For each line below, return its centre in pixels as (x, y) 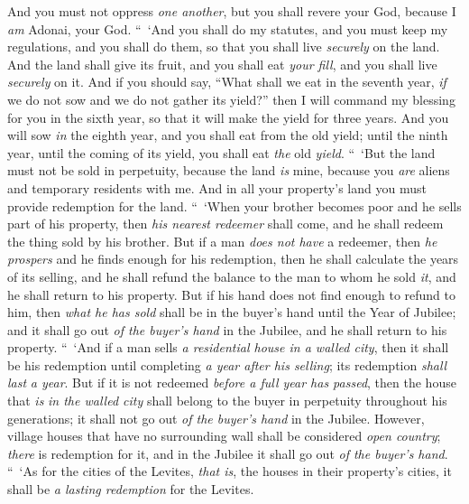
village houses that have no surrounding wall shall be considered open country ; (224, 436)
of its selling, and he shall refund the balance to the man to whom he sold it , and (232, 276)
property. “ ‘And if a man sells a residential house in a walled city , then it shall (228, 347)
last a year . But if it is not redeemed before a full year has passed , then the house (232, 383)
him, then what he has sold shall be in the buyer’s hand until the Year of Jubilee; (232, 312)
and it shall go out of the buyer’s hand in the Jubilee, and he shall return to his (227, 329)
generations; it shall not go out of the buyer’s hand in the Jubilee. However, (216, 418)
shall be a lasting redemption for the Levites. (131, 489)
